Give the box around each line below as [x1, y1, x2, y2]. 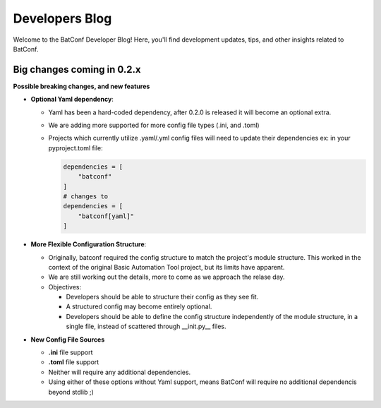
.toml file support [48, 358, 99, 366]
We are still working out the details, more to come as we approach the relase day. [48, 272, 285, 282]
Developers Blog [13, 11, 112, 26]
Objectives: [48, 282, 81, 291]
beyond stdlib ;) [48, 388, 95, 396]
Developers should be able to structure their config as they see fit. [66, 293, 259, 301]
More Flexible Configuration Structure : [30, 240, 147, 248]
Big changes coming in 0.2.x [13, 64, 141, 76]
